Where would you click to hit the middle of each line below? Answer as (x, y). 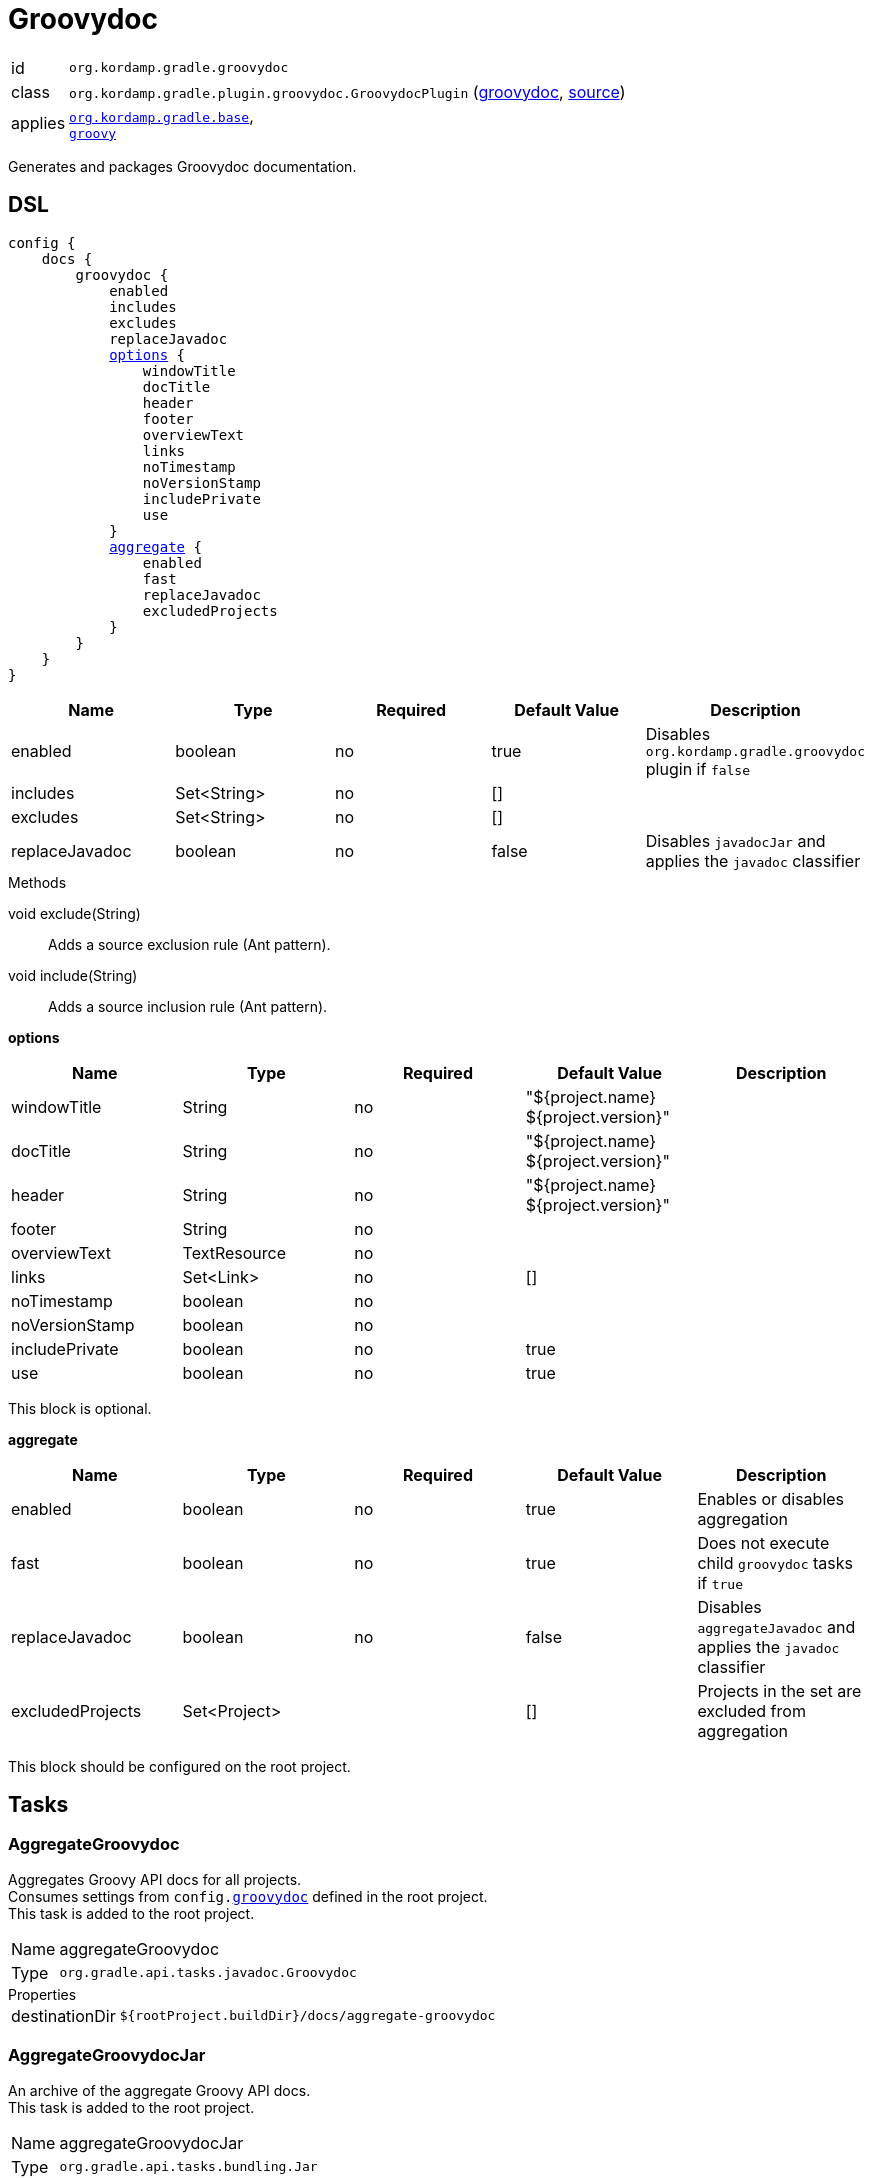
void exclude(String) (74, 913)
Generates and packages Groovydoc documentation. (182, 166)
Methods (37, 882)
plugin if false (698, 768)
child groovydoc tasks (775, 1562)
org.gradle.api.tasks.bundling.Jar (188, 2167)
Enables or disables (771, 1498)
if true (720, 1582)
